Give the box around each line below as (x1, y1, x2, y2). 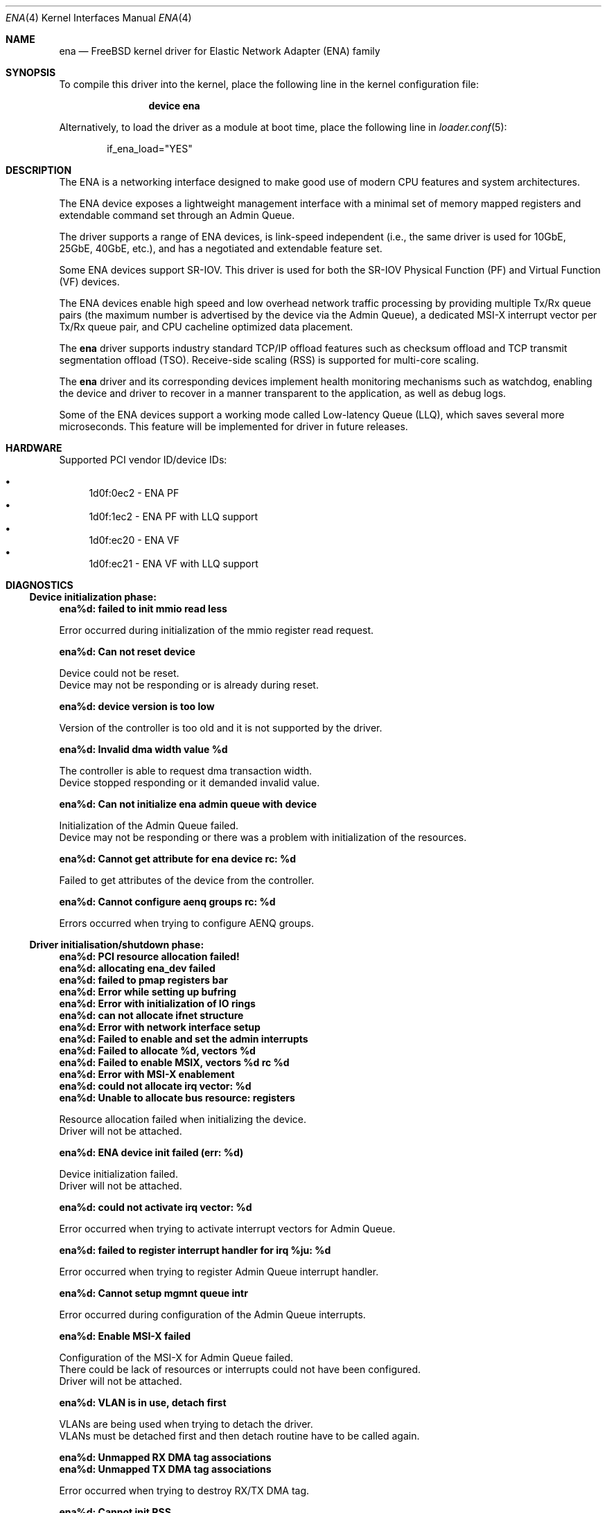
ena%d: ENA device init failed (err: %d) (59, 1147, 244, 1158)
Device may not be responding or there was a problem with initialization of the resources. (59, 831, 467, 843)
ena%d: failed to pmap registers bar (59, 974, 229, 986)
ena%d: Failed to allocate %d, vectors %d (59, 1045, 256, 1056)
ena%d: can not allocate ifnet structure (59, 1009, 244, 1021)
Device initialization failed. (59, 1168, 178, 1180)
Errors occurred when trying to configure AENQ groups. (59, 917, 314, 929)
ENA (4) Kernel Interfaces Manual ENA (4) (6, 12, 192, 24)
